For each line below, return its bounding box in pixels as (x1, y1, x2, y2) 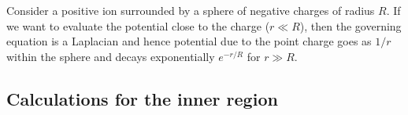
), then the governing (299, 17, 402, 34)
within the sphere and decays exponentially (6, 48, 215, 64)
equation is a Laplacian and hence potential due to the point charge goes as (6, 33, 372, 49)
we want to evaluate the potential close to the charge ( (6, 17, 270, 34)
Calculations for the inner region (6, 86, 278, 110)
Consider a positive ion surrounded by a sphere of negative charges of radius (6, 2, 375, 18)
